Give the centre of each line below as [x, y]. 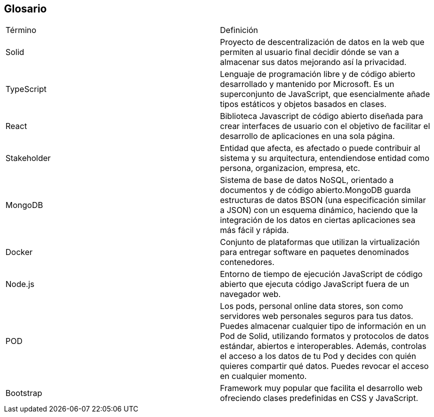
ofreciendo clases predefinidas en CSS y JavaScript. [319, 398]
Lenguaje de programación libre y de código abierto [318, 74]
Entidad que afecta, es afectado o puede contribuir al [320, 148]
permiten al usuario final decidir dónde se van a [310, 52]
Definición [239, 30]
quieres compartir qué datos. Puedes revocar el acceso [324, 366]
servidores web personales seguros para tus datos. [317, 316]
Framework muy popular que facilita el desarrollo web [321, 388]
